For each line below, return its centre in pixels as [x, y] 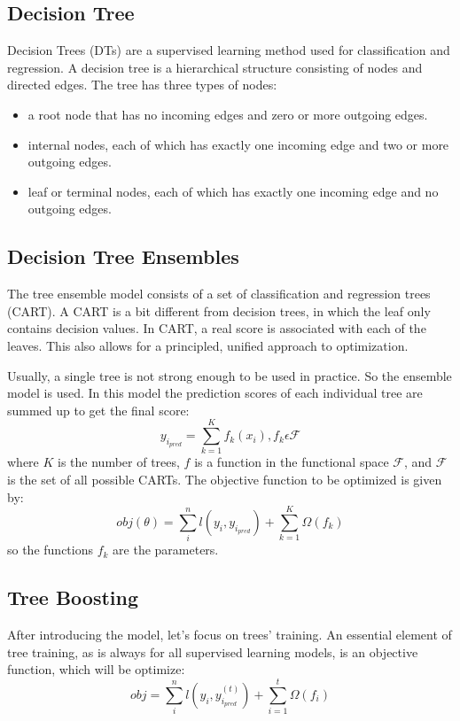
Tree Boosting [73, 597]
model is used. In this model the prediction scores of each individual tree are [215, 393]
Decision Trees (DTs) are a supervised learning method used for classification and [229, 50]
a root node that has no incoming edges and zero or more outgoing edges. [228, 114]
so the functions [50, 550]
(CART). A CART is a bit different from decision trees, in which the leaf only [219, 310]
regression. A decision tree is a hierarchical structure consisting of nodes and [215, 67]
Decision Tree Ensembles [123, 256]
